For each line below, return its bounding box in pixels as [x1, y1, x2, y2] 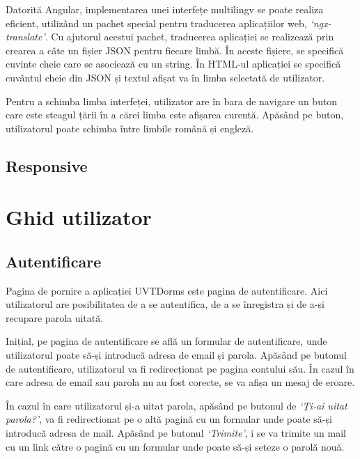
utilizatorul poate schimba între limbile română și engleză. [6, 120, 254, 135]
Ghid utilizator [6, 203, 152, 231]
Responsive [6, 155, 88, 176]
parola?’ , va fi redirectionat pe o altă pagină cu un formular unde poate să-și [6, 412, 332, 426]
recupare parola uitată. [6, 310, 104, 325]
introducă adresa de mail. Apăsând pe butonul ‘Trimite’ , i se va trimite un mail [6, 426, 346, 440]
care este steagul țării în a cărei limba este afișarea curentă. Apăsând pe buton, [6, 107, 344, 122]
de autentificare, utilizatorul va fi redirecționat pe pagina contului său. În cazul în [6, 361, 354, 375]
